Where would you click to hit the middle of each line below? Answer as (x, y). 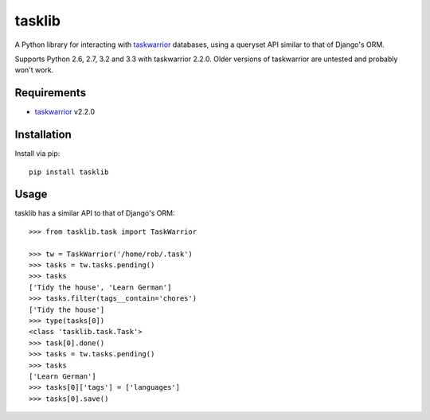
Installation (43, 135)
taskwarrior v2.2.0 (65, 112)
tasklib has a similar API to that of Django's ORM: (95, 213)
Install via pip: (37, 154)
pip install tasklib (69, 172)
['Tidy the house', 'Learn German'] (100, 287)
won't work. (34, 70)
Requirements (51, 93)
